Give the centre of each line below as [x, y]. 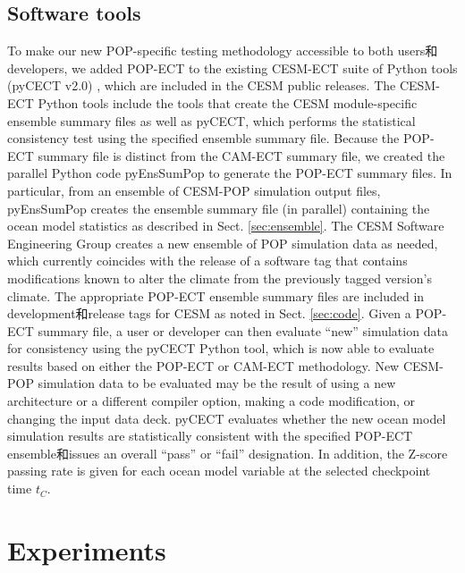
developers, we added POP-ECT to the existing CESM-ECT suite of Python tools [232, 67]
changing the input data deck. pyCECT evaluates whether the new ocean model [227, 418]
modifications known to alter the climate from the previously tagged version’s [220, 278]
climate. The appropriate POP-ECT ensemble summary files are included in [216, 295]
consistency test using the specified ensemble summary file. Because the [203, 138]
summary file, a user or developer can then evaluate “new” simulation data [243, 330]
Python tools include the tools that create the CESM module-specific [228, 102]
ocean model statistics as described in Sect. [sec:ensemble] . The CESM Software [226, 226]
